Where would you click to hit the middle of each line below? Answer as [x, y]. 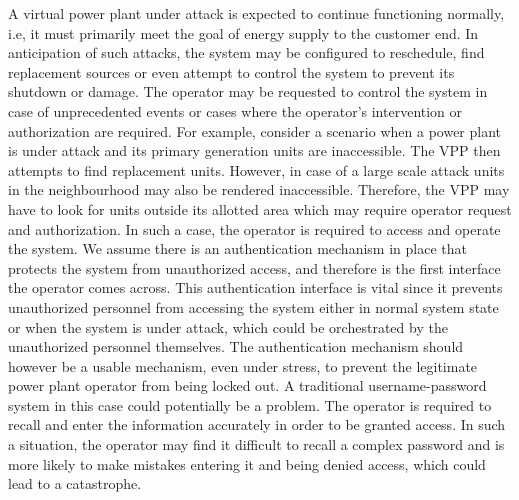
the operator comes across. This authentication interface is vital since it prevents [255, 287]
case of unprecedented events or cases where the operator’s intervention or [235, 110]
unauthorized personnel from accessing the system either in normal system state [253, 306]
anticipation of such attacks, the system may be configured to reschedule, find [246, 52]
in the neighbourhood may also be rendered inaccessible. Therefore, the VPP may [259, 189]
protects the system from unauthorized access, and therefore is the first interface [254, 267]
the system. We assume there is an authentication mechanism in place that [237, 248]
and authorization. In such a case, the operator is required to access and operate [254, 228]
